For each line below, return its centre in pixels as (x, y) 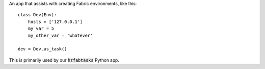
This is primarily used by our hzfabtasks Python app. (64, 60)
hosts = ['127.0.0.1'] (55, 22)
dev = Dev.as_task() (42, 49)
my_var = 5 (41, 29)
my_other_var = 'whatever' (60, 35)
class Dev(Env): (37, 15)
